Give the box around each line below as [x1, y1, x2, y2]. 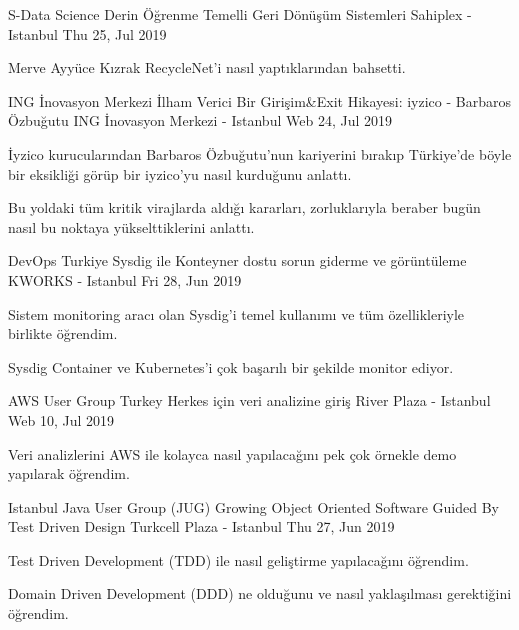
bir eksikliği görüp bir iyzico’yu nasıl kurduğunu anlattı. [8, 163, 352, 184]
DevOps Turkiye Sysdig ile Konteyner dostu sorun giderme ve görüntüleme [8, 250, 467, 271]
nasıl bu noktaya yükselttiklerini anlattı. [8, 216, 255, 237]
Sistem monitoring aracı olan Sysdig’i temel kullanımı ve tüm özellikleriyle [8, 303, 465, 324]
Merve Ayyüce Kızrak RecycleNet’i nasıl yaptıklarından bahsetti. [8, 57, 406, 78]
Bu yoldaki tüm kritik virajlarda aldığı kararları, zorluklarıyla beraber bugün [8, 197, 481, 218]
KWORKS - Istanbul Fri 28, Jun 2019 [8, 269, 242, 290]
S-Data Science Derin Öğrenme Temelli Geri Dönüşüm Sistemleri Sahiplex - [8, 4, 472, 24]
